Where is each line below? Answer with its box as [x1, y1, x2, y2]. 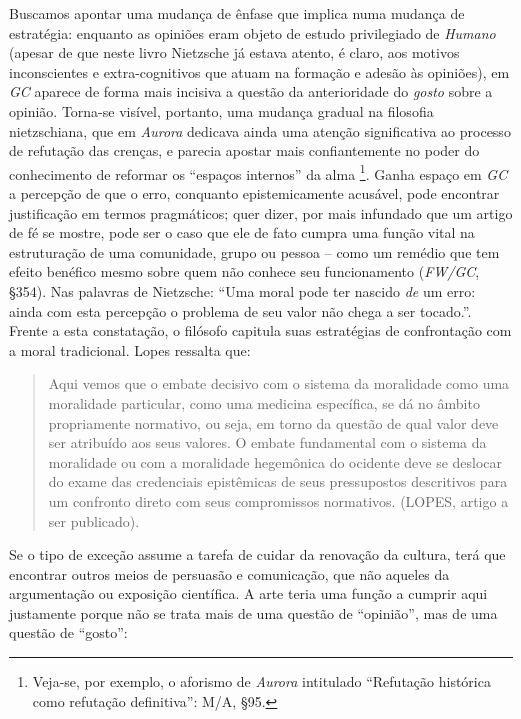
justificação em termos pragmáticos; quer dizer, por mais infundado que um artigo [9, 202, 513, 223]
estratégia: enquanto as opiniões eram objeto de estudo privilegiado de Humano [9, 22, 496, 43]
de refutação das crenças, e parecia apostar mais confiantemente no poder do [9, 140, 480, 161]
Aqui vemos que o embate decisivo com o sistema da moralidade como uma [48, 373, 510, 394]
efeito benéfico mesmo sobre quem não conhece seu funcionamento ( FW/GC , [9, 261, 480, 282]
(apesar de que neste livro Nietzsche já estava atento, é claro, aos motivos [9, 42, 460, 63]
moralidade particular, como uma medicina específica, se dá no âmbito [48, 392, 480, 413]
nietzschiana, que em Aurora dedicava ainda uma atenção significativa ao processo [9, 120, 511, 141]
